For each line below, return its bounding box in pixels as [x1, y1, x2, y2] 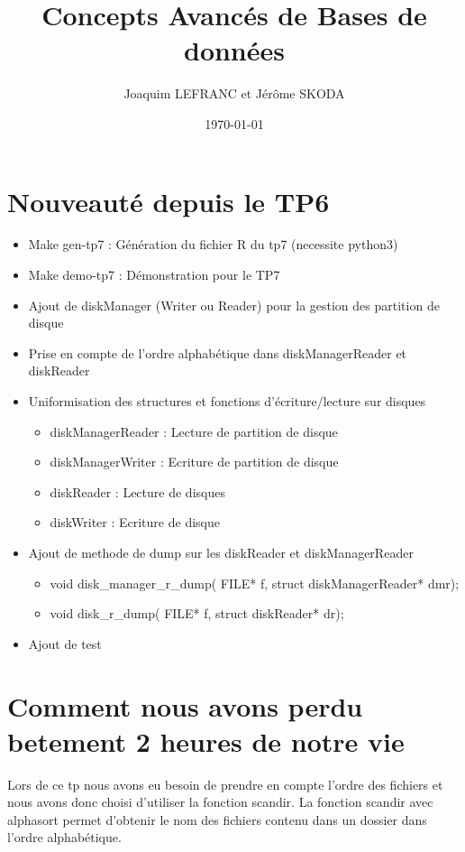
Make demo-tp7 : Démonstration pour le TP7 [28, 265, 280, 284]
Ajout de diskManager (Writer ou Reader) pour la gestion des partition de [28, 295, 440, 314]
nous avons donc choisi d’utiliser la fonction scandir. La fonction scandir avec [7, 792, 433, 811]
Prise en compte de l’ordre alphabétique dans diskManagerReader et [28, 343, 407, 362]
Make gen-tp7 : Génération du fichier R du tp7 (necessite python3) [28, 235, 398, 254]
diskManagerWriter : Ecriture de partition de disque [50, 452, 339, 471]
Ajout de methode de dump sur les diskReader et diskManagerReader [28, 542, 414, 561]
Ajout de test [28, 634, 102, 653]
